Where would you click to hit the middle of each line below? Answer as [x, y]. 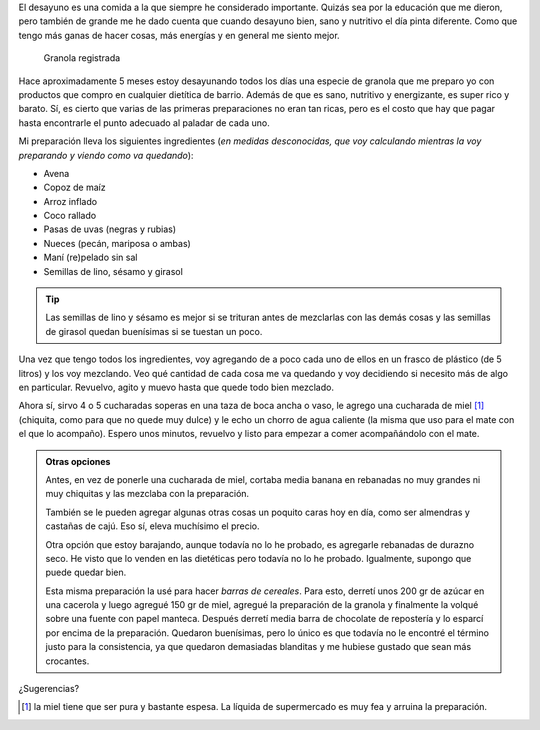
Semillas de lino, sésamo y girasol [113, 271]
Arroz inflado [70, 201]
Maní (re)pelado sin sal [90, 257]
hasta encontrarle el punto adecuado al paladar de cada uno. [144, 122]
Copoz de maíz [74, 187]
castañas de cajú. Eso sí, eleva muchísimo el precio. [152, 526]
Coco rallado [70, 216]
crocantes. [67, 661]
